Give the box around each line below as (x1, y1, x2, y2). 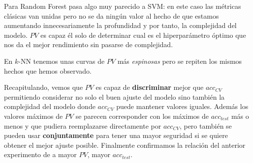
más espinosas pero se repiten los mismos (117, 55, 242, 66)
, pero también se (179, 120, 232, 131)
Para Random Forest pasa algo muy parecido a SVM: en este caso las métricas (4, 1, 241, 11)
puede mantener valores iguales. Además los (116, 101, 249, 111)
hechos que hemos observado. (4, 65, 92, 76)
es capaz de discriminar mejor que (95, 82, 204, 92)
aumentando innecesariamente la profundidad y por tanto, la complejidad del (4, 20, 237, 30)
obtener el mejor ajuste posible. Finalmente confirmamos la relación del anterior (4, 139, 246, 150)
